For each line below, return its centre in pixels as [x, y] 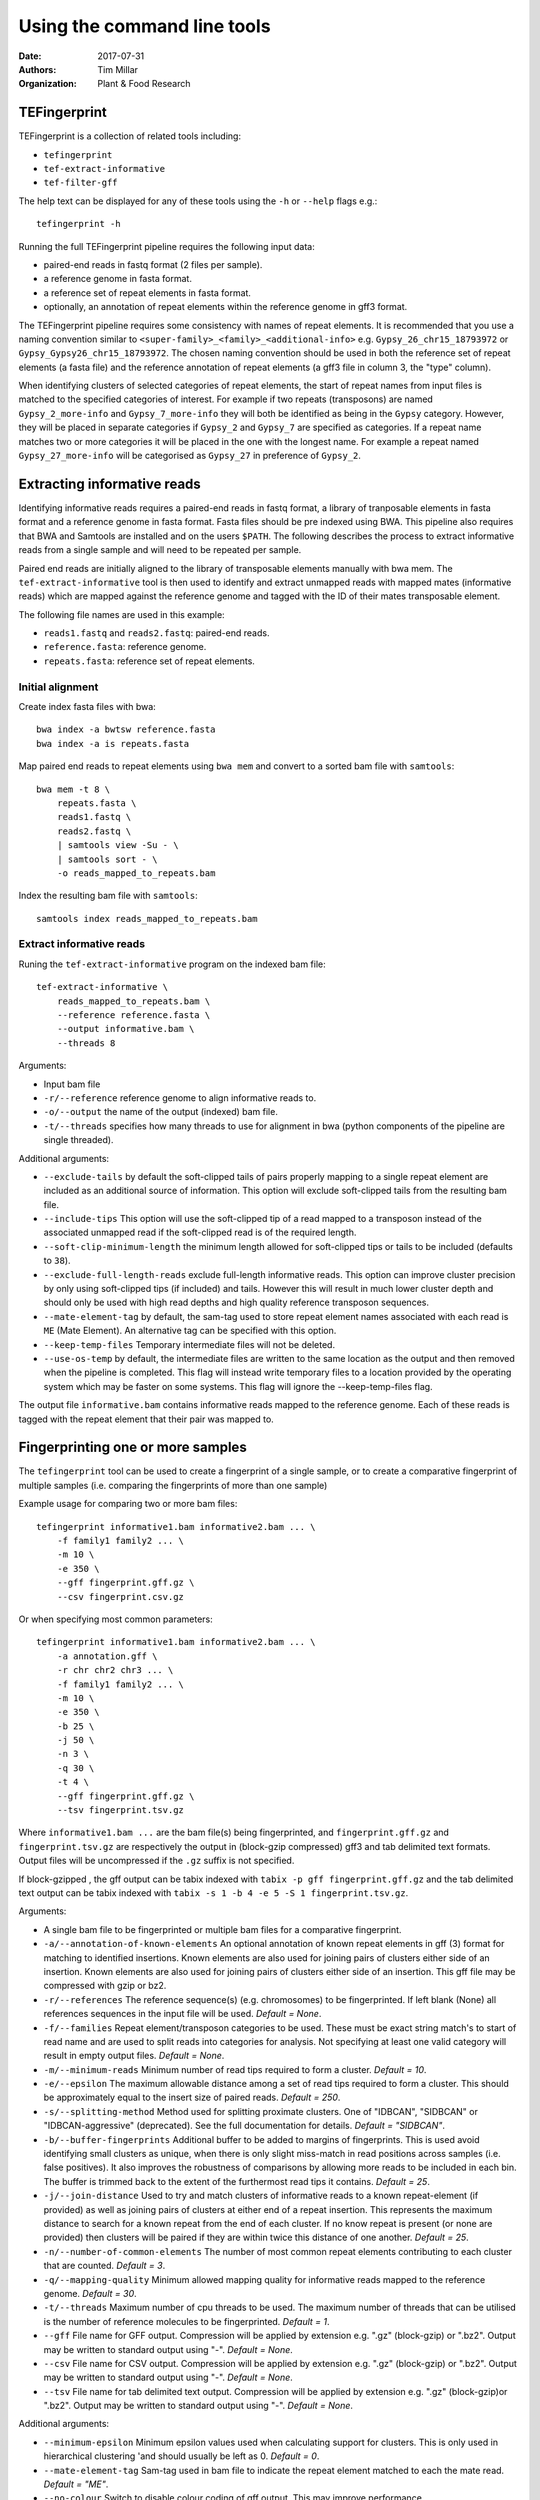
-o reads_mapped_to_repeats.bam [136, 873]
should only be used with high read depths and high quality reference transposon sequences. [236, 1302]
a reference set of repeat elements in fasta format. [147, 292]
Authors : [37, 69]
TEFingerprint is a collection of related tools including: [130, 136]
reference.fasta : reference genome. [125, 647]
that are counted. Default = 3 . [104, 2266]
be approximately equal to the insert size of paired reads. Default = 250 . [192, 2097]
